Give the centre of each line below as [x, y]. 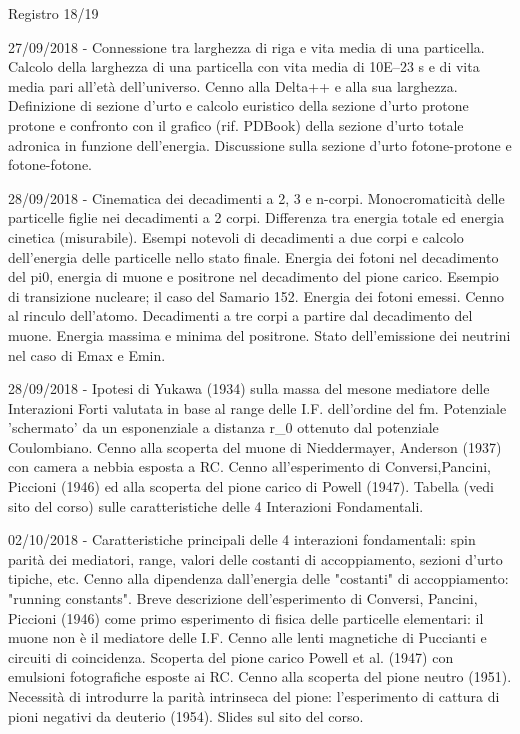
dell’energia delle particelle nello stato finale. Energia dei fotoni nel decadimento [253, 256]
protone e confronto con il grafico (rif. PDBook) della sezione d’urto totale [236, 124]
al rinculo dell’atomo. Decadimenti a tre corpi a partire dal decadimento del [240, 315]
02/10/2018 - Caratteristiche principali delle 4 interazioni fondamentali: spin [242, 539]
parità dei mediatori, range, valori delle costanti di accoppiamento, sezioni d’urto [255, 558]
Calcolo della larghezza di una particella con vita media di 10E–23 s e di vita [244, 66]
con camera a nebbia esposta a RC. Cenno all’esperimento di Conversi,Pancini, [250, 466]
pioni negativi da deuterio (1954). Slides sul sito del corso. [186, 715]
